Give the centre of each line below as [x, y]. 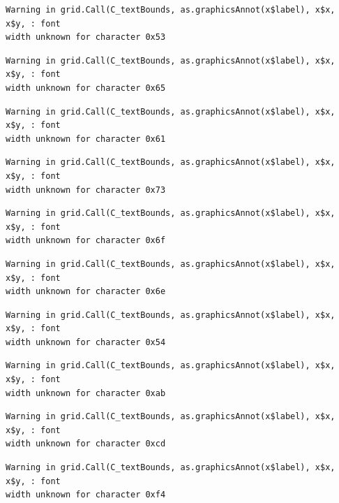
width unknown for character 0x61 [86, 139]
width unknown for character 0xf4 [86, 495]
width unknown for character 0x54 [86, 342]
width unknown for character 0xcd [86, 444]
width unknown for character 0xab [86, 393]
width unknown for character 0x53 [86, 37]
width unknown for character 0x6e [86, 292]
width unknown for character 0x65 [86, 88]
